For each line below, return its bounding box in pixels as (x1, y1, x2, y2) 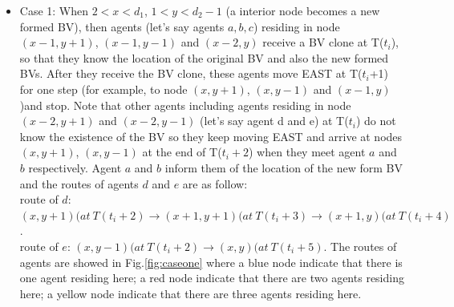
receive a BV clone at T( (262, 34, 384, 50)
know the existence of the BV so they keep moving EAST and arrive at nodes (19, 127, 403, 144)
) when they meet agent (248, 143, 366, 160)
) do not (355, 112, 396, 129)
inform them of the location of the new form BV (164, 159, 403, 176)
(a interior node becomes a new (225, 2, 380, 18)
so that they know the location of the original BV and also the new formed (19, 49, 389, 66)
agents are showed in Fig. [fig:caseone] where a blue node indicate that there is (19, 253, 403, 270)
